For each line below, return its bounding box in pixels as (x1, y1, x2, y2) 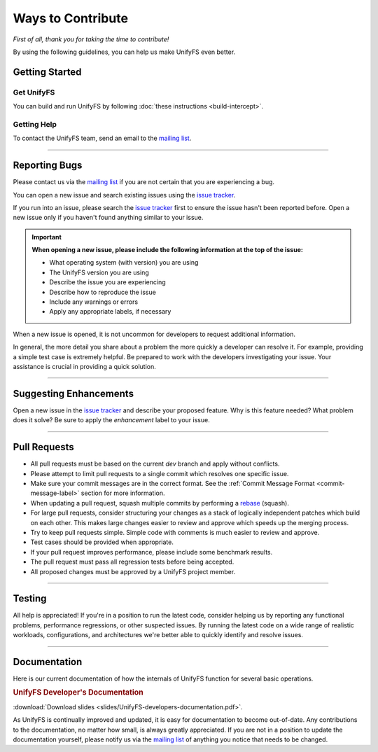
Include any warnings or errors (49, 298, 139, 306)
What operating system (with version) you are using (49, 258, 199, 267)
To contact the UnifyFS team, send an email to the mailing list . (13, 134, 192, 143)
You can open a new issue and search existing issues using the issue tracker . (13, 190, 236, 199)
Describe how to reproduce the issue (49, 288, 157, 296)
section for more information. (80, 489, 165, 497)
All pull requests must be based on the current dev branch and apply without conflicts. (30, 459, 280, 468)
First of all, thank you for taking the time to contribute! (13, 35, 169, 43)
